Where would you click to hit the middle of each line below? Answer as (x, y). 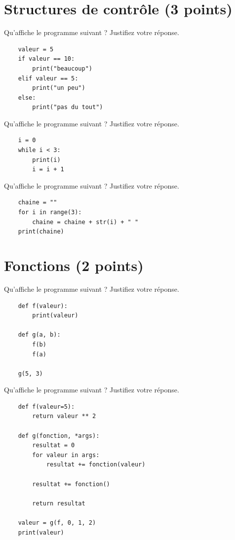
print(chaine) (41, 232)
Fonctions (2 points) (74, 265)
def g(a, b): (39, 335)
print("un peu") (59, 88)
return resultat (59, 503)
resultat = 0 (54, 445)
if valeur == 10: (46, 59)
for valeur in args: (66, 455)
